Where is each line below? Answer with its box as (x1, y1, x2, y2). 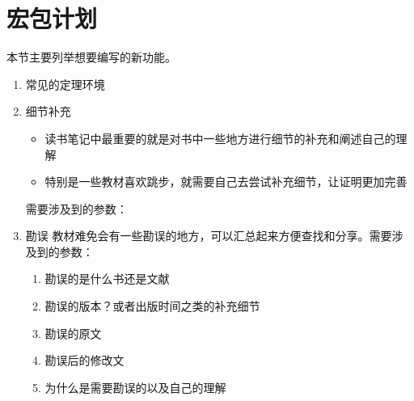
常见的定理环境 (25, 75, 105, 92)
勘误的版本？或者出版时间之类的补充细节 (44, 298, 260, 314)
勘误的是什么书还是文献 (44, 270, 170, 287)
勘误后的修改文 (44, 352, 125, 369)
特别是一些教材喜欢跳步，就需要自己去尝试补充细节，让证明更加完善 (44, 173, 408, 190)
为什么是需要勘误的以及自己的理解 (44, 378, 226, 395)
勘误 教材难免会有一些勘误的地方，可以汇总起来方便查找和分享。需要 (25, 227, 392, 244)
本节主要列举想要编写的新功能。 (6, 49, 176, 65)
